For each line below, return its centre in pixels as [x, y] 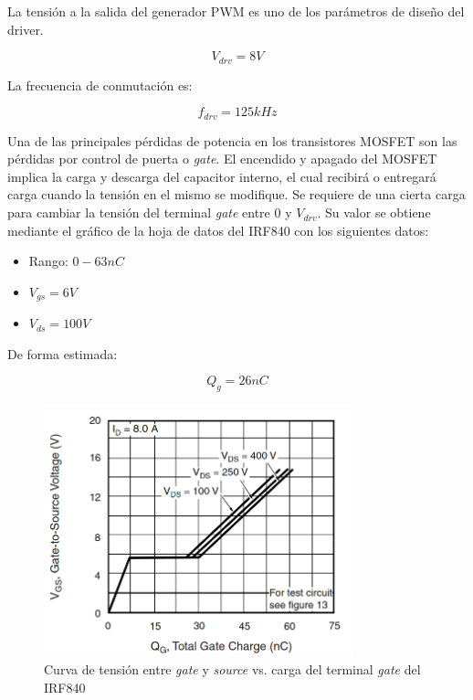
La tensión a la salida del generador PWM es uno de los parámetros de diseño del [236, 11]
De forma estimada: [63, 353]
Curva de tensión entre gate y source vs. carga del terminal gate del [232, 669]
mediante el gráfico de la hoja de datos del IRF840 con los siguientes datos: [218, 230]
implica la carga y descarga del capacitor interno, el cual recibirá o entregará [222, 176]
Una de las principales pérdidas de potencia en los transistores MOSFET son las [232, 140]
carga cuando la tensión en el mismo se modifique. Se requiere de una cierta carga [236, 194]
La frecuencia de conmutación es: [100, 85]
